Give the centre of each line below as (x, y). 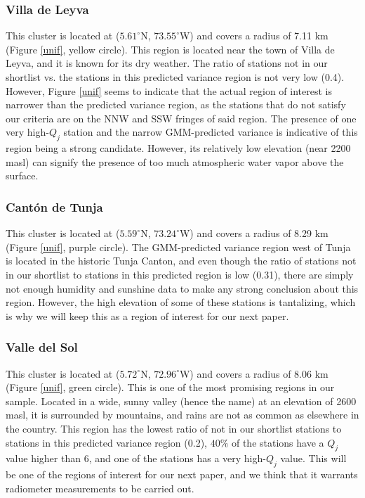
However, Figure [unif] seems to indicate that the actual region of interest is (169, 90)
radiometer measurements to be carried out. (100, 488)
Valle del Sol (42, 347)
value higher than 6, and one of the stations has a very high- (136, 458)
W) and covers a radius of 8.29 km (254, 233)
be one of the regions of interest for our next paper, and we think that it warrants (182, 474)
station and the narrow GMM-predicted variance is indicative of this (211, 132)
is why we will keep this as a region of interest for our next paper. (147, 315)
